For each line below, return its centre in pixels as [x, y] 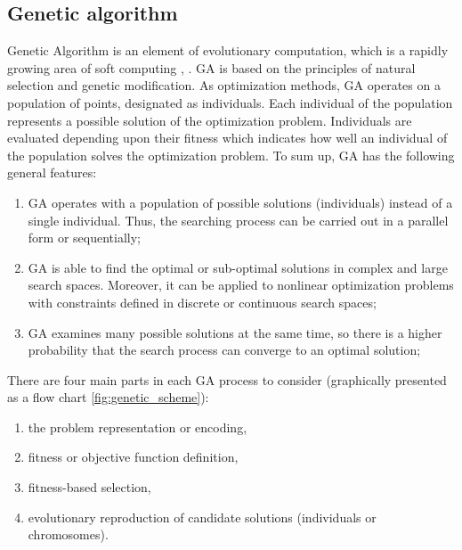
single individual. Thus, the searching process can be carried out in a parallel [238, 220]
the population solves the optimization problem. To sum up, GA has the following [231, 155]
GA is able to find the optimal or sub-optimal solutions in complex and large [238, 267]
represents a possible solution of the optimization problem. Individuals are [210, 120]
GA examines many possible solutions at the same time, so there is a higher [235, 332]
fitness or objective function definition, [133, 457]
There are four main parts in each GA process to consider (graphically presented [227, 379]
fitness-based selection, [89, 487]
